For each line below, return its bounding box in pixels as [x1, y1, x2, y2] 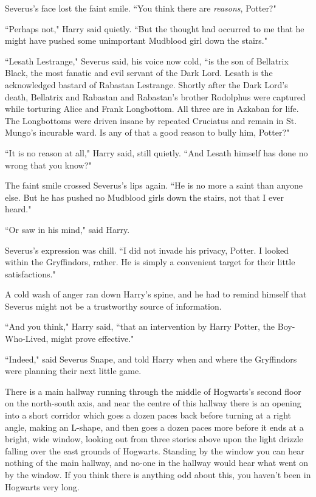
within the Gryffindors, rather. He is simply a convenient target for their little [5, 255, 295, 268]
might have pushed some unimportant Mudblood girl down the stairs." [5, 34, 267, 47]
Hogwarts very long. [5, 480, 80, 493]
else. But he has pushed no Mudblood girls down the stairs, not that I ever [5, 190, 284, 203]
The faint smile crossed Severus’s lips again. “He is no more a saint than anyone [5, 179, 303, 192]
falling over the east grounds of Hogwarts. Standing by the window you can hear [5, 444, 304, 457]
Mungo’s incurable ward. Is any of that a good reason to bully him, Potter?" [5, 126, 290, 139]
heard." [5, 203, 32, 215]
